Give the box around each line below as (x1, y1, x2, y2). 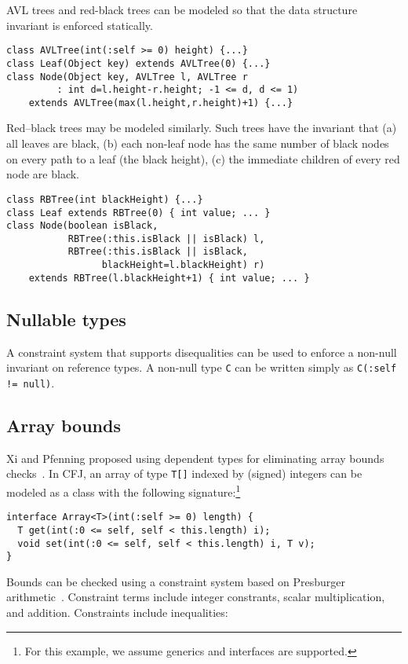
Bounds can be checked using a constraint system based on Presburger (6, 573, 345, 589)
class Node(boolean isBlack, (6, 220, 158, 232)
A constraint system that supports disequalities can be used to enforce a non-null (6, 343, 397, 360)
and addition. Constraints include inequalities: (6, 604, 228, 621)
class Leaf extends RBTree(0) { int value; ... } (6, 207, 271, 218)
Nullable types (6, 306, 126, 331)
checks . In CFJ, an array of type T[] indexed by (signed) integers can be (6, 465, 362, 482)
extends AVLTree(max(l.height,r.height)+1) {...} (28, 97, 293, 108)
